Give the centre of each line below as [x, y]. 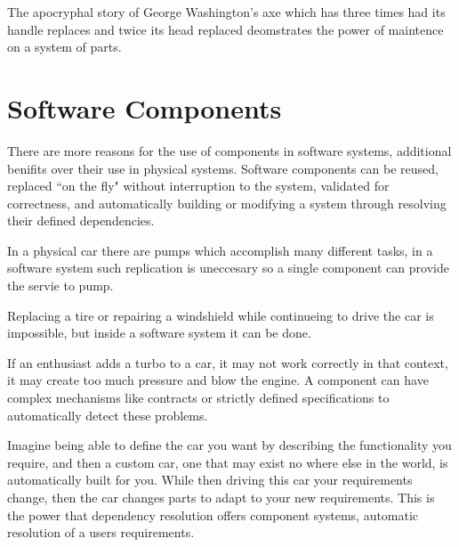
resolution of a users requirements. [101, 532]
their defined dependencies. [81, 220]
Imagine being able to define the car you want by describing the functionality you [229, 445]
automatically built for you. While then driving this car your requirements [210, 480]
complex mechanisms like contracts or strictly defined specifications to [198, 398]
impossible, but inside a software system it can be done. [159, 333]
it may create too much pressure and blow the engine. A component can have [218, 380]
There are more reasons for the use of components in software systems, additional [229, 150]
